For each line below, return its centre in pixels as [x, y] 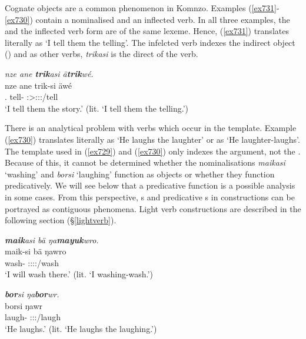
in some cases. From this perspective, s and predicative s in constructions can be [150, 197]
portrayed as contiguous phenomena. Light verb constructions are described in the [153, 208]
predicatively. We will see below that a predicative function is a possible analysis [150, 185]
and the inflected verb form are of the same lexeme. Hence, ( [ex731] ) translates [147, 31]
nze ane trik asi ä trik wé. [49, 73]
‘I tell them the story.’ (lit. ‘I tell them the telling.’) [97, 108]
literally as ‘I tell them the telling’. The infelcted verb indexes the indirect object [150, 42]
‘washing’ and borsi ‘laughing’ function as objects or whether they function [140, 174]
